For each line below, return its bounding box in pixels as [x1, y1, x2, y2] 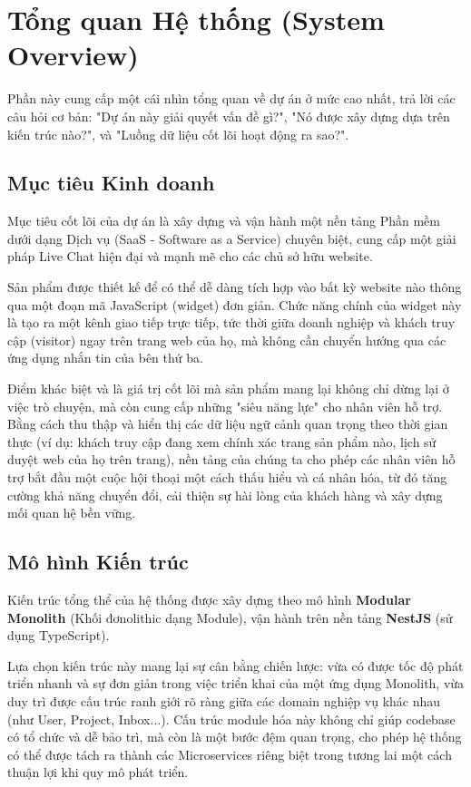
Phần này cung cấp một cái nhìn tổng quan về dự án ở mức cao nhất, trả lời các [7, 89, 456, 108]
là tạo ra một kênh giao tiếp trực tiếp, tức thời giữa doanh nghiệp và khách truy [7, 313, 456, 332]
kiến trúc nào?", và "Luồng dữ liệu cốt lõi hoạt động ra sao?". [7, 124, 349, 143]
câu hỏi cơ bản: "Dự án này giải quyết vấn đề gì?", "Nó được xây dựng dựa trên [7, 106, 450, 125]
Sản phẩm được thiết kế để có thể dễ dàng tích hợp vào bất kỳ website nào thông [7, 277, 462, 296]
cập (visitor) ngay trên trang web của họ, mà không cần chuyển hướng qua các [7, 330, 446, 349]
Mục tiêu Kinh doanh [7, 169, 215, 197]
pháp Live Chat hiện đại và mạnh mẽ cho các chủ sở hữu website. [7, 247, 373, 266]
